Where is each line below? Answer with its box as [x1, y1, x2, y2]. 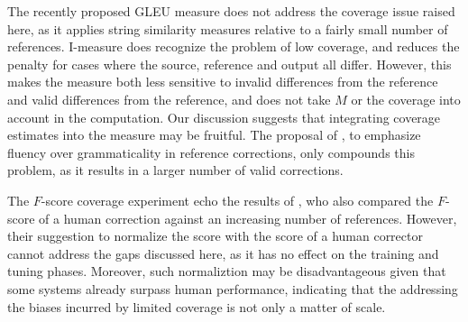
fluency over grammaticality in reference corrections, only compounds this [7, 143, 415, 161]
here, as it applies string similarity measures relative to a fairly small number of [7, 19, 448, 38]
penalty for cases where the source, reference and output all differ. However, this [7, 54, 452, 73]
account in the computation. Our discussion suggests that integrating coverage [7, 107, 441, 126]
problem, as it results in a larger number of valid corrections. [7, 161, 344, 179]
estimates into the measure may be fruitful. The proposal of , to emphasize [7, 125, 421, 144]
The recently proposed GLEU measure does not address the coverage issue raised [7, 2, 455, 20]
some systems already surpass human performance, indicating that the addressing [7, 279, 458, 298]
